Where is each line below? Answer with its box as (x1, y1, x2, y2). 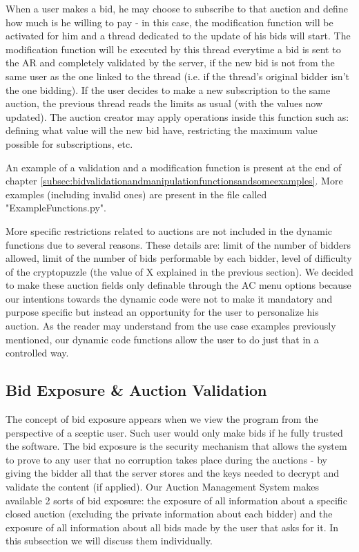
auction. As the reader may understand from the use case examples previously (6, 318, 336, 333)
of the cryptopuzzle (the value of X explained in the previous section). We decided (6, 264, 353, 278)
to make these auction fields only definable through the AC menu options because (6, 278, 351, 292)
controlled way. (6, 345, 69, 360)
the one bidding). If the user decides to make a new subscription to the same (6, 82, 331, 97)
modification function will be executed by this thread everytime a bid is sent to (6, 41, 341, 56)
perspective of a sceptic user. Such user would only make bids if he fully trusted (6, 425, 343, 439)
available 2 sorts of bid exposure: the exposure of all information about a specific (6, 493, 347, 507)
